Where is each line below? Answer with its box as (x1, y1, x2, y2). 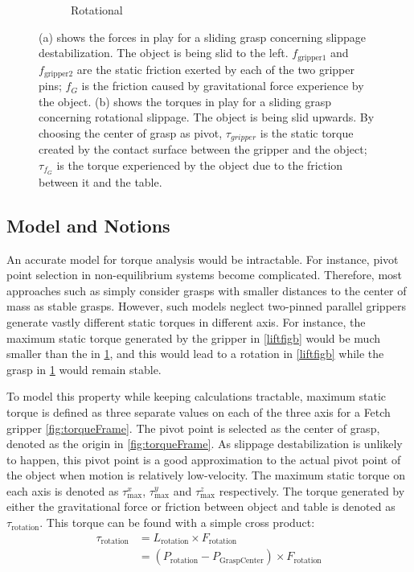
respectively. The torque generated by (219, 482, 405, 499)
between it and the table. (39, 173, 162, 190)
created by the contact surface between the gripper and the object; (39, 141, 367, 158)
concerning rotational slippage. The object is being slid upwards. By (39, 109, 375, 126)
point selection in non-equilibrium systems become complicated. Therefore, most (6, 266, 403, 283)
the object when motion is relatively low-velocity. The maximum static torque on (6, 467, 406, 484)
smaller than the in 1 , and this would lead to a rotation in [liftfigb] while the (6, 345, 384, 362)
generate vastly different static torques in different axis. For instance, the (6, 313, 366, 330)
